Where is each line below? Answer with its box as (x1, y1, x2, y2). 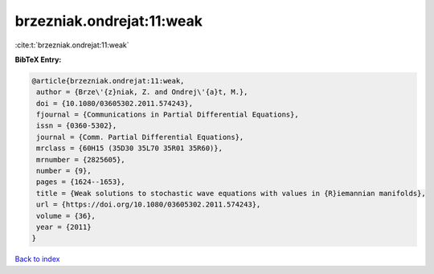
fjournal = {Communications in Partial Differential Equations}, (36, 110, 299, 120)
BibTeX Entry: (14, 55, 62, 64)
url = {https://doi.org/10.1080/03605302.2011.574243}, (36, 200, 261, 209)
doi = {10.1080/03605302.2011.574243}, (36, 99, 193, 108)
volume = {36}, (36, 211, 96, 220)
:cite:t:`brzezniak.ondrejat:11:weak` (14, 40, 129, 50)
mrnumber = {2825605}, (36, 155, 126, 164)
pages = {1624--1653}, (36, 178, 126, 186)
